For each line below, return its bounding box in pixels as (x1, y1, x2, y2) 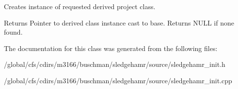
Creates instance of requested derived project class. (4, 1, 156, 11)
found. (4, 27, 23, 37)
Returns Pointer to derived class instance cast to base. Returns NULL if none (4, 17, 234, 27)
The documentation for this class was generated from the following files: (4, 43, 218, 53)
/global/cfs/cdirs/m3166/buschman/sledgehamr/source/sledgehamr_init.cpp (4, 75, 232, 85)
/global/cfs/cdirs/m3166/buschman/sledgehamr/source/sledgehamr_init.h (4, 59, 225, 69)
